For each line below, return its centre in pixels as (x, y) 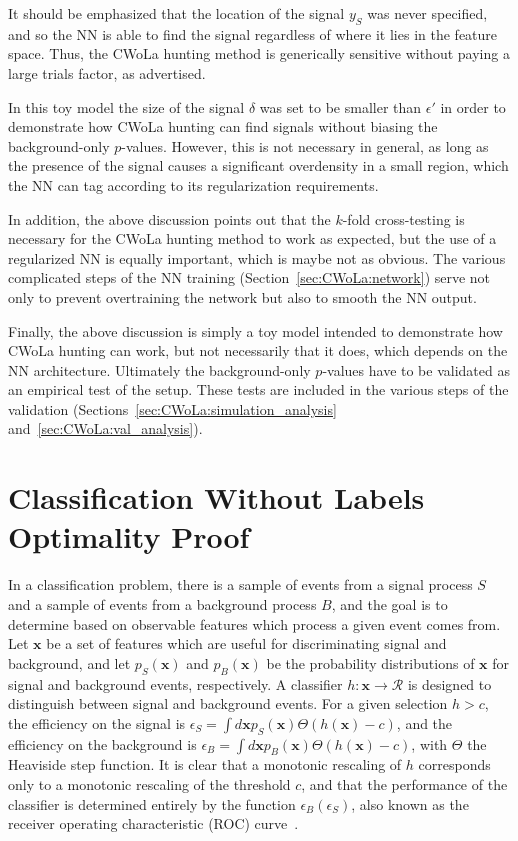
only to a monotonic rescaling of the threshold (149, 783)
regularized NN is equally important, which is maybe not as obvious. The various (257, 257)
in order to (473, 106)
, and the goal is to (389, 603)
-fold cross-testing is (403, 218)
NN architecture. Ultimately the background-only (159, 369)
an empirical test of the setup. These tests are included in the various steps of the (258, 389)
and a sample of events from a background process (162, 603)
